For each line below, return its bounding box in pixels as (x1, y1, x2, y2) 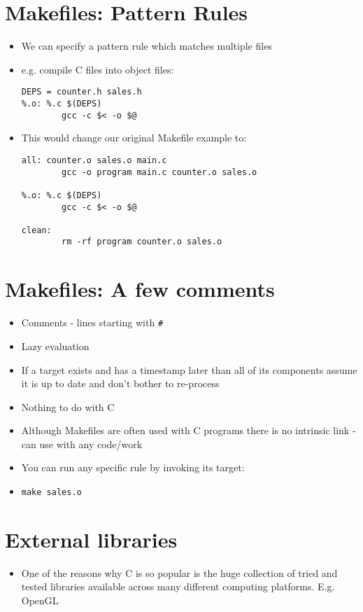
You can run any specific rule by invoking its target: (21, 460, 245, 475)
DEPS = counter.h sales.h (21, 87, 142, 97)
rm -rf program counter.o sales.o (62, 237, 222, 247)
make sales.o (21, 487, 82, 498)
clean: (21, 225, 52, 235)
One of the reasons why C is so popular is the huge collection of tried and (21, 565, 338, 580)
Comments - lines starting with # (21, 315, 164, 330)
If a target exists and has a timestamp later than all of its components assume (21, 362, 357, 377)
